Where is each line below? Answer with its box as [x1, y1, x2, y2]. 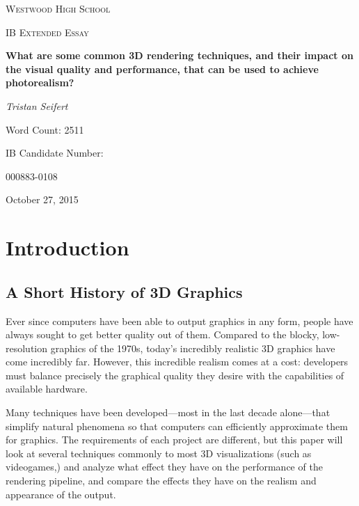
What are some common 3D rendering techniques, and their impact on [6, 48, 353, 63]
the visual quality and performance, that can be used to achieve [6, 61, 319, 76]
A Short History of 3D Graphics [6, 280, 243, 302]
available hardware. [6, 381, 88, 396]
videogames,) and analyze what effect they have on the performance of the [6, 459, 323, 474]
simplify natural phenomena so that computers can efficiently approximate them [6, 418, 348, 433]
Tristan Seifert [6, 98, 68, 113]
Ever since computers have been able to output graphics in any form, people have [6, 313, 353, 328]
